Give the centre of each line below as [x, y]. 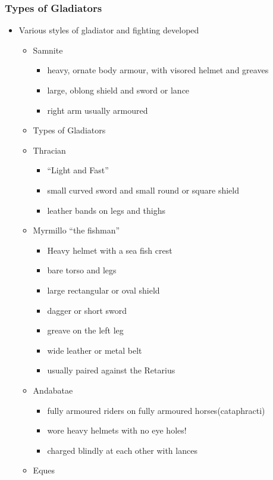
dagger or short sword [87, 310]
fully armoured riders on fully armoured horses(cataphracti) [156, 410]
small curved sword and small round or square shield [143, 190]
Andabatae [53, 390]
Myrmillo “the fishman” [76, 230]
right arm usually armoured [98, 110]
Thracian [49, 150]
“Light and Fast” [78, 170]
